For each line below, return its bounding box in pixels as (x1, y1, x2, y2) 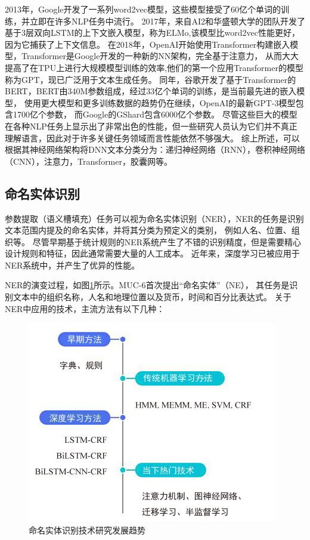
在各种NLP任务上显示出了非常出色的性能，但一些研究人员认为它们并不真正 (5, 119, 297, 132)
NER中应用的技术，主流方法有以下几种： (5, 302, 165, 314)
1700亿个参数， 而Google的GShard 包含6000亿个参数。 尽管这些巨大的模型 (13, 108, 297, 121)
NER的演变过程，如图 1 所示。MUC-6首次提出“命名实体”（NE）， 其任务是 (5, 279, 290, 291)
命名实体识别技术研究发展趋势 (29, 523, 145, 536)
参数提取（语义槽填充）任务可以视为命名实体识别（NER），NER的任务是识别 (5, 212, 304, 224)
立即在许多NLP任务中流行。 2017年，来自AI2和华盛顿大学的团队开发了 (29, 14, 305, 27)
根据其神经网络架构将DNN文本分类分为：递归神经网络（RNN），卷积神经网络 (5, 143, 305, 156)
